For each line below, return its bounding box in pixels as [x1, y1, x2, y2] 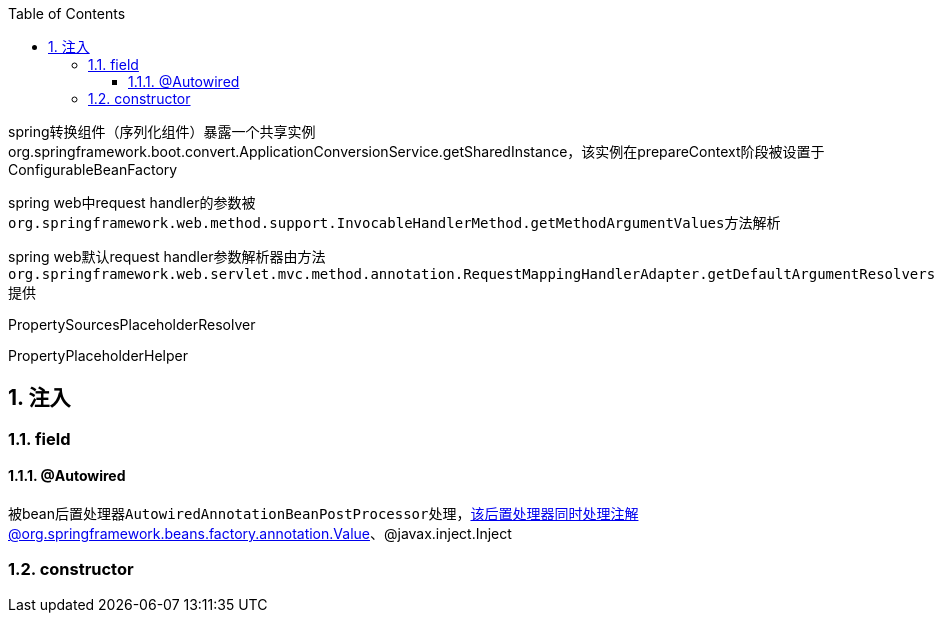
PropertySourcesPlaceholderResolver [8, 316, 256, 333]
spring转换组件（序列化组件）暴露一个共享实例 [8, 123, 316, 140]
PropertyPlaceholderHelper [8, 347, 188, 364]
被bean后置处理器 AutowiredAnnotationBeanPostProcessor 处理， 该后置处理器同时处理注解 [8, 505, 639, 523]
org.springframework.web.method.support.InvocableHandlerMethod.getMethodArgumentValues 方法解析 [8, 214, 781, 231]
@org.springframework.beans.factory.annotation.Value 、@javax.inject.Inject [8, 525, 512, 543]
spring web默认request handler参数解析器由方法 [8, 248, 326, 265]
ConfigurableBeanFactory [8, 161, 178, 178]
